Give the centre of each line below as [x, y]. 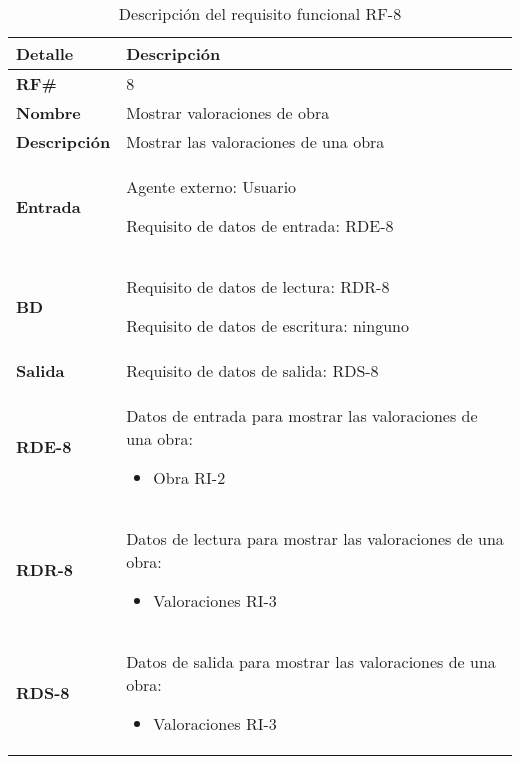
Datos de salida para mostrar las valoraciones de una [311, 661]
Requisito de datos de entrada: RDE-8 [260, 225]
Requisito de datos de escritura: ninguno [267, 325]
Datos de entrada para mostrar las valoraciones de [302, 415]
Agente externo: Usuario [211, 186]
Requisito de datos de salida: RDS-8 [252, 370]
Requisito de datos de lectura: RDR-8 [258, 286]
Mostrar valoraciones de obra [228, 112]
